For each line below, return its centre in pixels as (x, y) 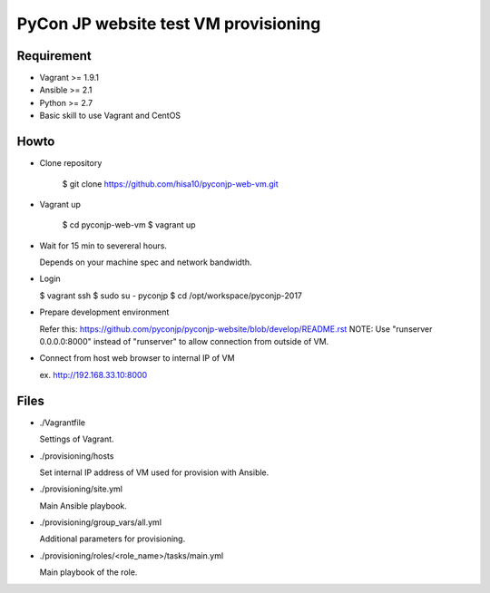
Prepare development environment (104, 312)
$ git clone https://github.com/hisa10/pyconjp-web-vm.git (170, 184)
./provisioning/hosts (77, 456)
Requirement (54, 56)
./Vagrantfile (63, 423)
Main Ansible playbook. (83, 506)
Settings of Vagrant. (77, 439)
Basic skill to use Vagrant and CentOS (110, 116)
